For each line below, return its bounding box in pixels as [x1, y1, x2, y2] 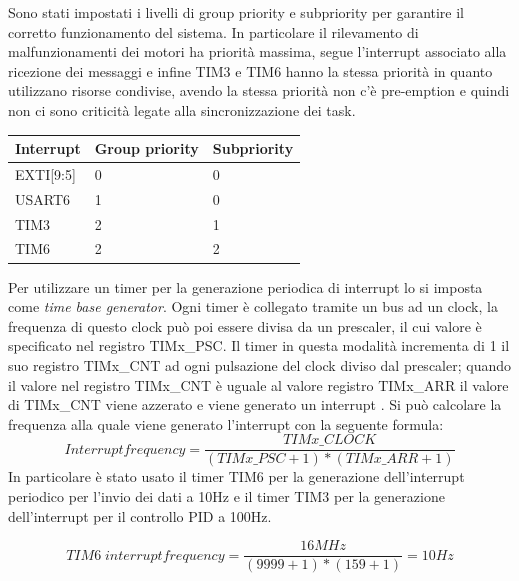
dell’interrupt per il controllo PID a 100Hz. [8, 505, 272, 526]
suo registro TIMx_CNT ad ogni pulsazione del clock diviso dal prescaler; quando [8, 354, 511, 375]
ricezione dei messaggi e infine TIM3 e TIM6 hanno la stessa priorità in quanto [8, 60, 493, 81]
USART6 [15, 188, 71, 209]
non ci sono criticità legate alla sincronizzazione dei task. [8, 99, 356, 120]
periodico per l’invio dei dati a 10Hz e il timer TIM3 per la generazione [8, 485, 445, 506]
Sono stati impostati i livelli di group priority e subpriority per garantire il [8, 2, 465, 22]
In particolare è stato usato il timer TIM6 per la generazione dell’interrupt [8, 466, 465, 487]
